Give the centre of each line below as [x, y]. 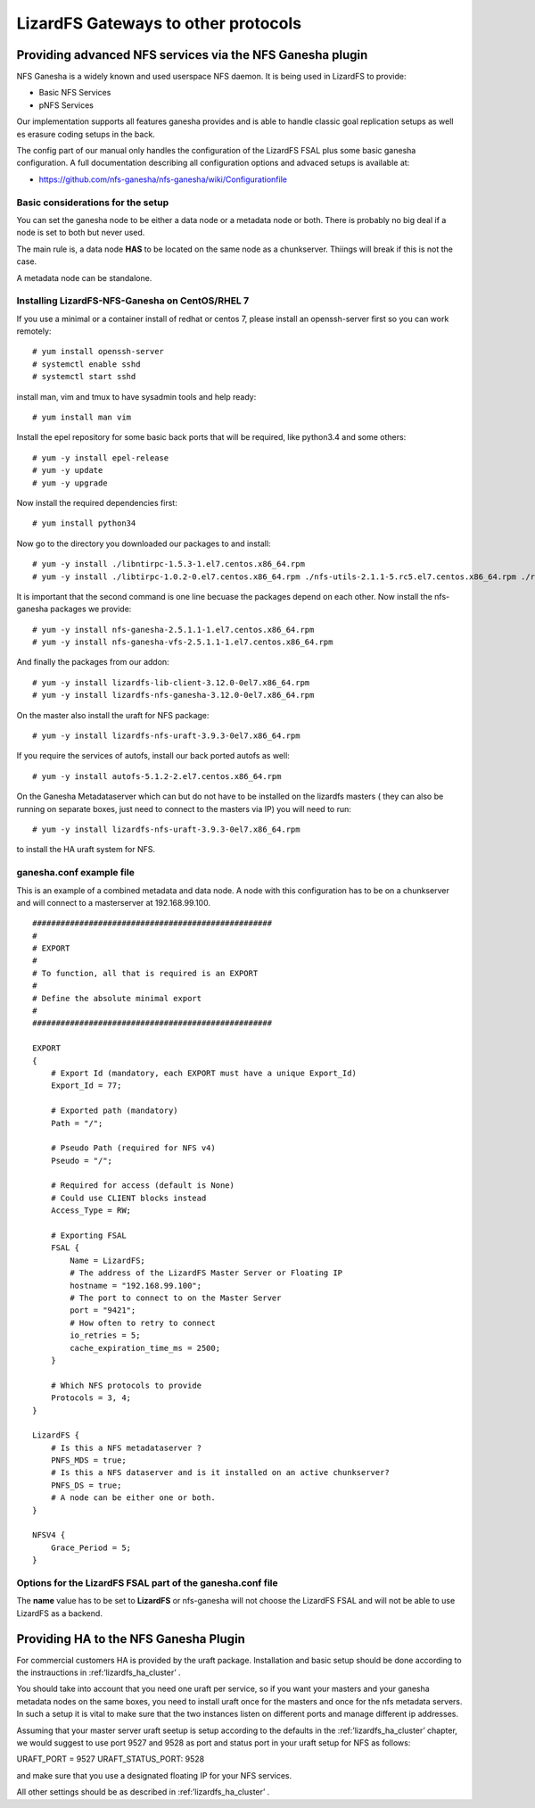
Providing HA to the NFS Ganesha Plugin [131, 1639]
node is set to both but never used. [81, 233]
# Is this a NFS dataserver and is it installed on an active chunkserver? [220, 1473]
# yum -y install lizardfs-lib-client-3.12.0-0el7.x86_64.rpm [171, 682]
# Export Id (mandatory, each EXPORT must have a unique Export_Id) [203, 1073]
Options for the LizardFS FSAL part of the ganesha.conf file [147, 1582]
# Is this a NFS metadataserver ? [126, 1447]
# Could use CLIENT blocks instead [128, 1198]
